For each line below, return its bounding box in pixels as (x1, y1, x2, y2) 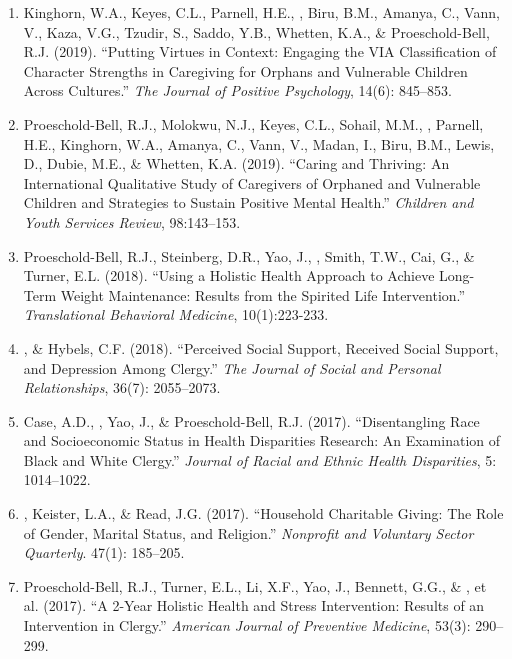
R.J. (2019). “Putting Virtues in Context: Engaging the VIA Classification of (23, 41, 497, 62)
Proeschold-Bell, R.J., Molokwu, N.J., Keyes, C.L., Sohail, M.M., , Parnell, (23, 113, 484, 134)
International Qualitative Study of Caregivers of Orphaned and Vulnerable (23, 172, 481, 193)
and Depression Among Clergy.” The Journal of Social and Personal (23, 357, 441, 378)
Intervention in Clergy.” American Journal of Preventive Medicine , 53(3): (23, 615, 471, 636)
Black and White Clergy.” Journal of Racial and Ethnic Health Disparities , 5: (23, 449, 497, 470)
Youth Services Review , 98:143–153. (23, 211, 241, 232)
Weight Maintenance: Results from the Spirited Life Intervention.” (60, 284, 466, 305)
